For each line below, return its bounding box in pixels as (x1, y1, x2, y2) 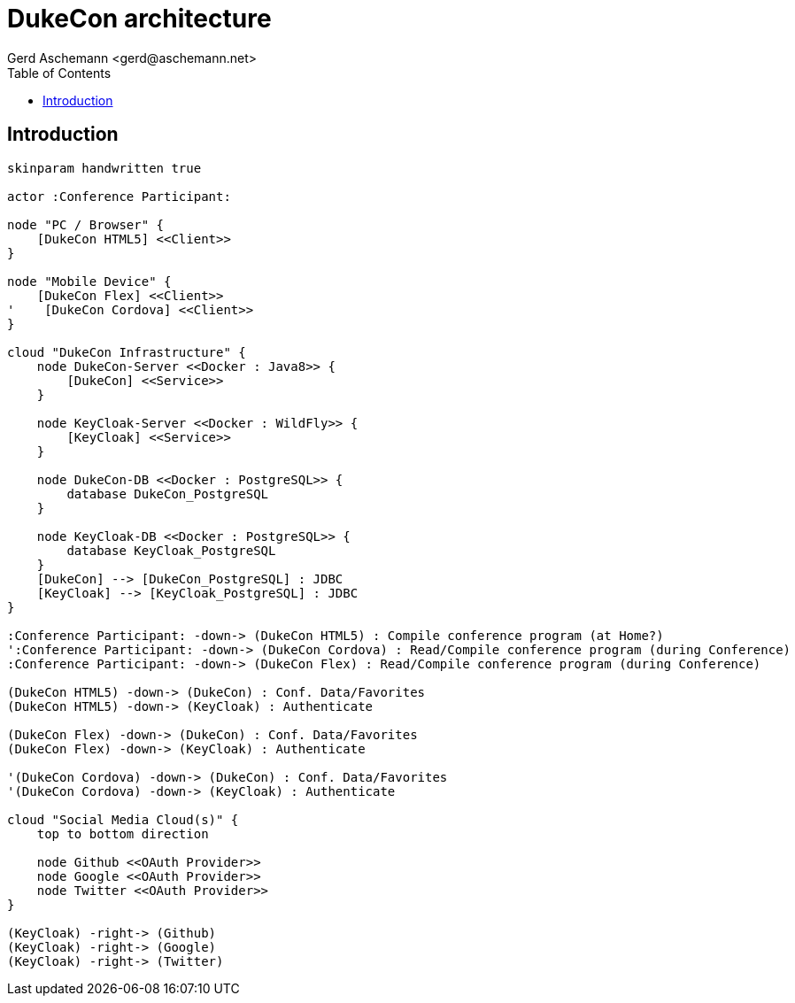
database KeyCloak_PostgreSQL (66, 543, 276, 558)
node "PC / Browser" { (7, 217, 165, 232)
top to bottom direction (36, 826, 209, 841)
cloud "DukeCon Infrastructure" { (7, 344, 246, 359)
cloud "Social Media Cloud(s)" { (7, 812, 239, 827)
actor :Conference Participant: (7, 189, 231, 204)
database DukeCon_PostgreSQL (66, 486, 269, 501)
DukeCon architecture (7, 4, 272, 34)
